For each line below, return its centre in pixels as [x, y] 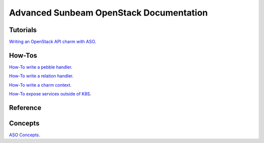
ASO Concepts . [24, 135]
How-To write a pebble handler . [41, 67]
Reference [25, 108]
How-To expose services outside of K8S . [50, 94]
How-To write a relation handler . [41, 76]
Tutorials [23, 30]
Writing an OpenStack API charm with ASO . [53, 42]
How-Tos [23, 55]
